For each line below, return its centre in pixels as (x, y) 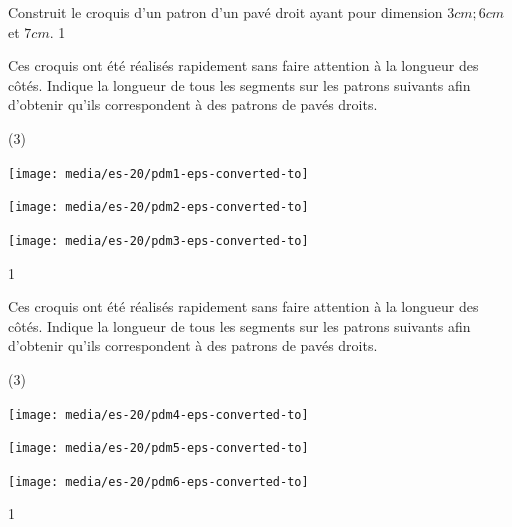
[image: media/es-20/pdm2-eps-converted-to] (158, 207)
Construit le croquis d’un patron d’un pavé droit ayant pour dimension (225, 12)
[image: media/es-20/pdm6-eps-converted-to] (158, 481)
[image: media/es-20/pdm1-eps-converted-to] (158, 173)
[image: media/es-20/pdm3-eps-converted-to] (158, 240)
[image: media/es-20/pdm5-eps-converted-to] (158, 448)
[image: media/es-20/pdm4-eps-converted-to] (158, 414)
